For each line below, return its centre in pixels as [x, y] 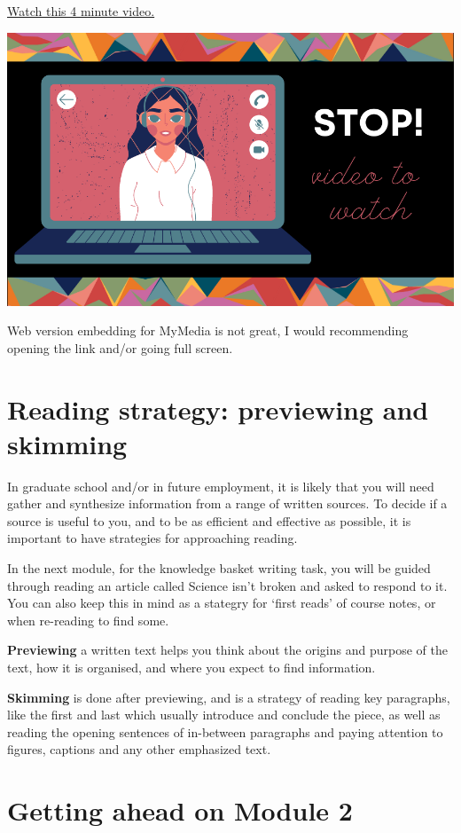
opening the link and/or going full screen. [120, 347]
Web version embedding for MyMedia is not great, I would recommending [208, 330]
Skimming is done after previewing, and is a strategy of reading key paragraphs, [229, 697]
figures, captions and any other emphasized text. [139, 749]
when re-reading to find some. [88, 620]
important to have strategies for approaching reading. [152, 538]
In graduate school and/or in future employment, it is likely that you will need [221, 486]
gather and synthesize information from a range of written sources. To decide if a [227, 503]
